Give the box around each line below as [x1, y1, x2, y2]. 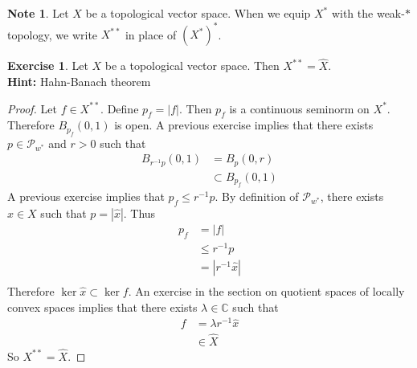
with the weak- [331, 5, 405, 21]
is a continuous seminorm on [229, 100, 370, 117]
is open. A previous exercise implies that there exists [114, 117, 374, 133]
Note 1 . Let [7, 5, 69, 21]
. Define [100, 100, 139, 117]
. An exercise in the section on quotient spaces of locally [128, 283, 405, 300]
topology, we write [7, 26, 98, 43]
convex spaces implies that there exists [7, 298, 198, 315]
